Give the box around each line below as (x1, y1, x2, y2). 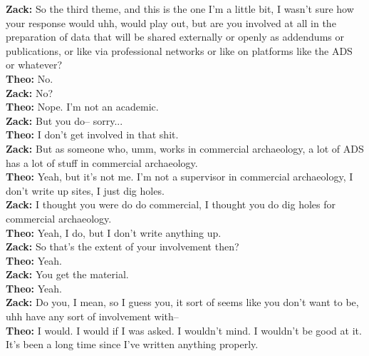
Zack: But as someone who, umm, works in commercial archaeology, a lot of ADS (6, 141, 364, 156)
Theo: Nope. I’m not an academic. (6, 99, 159, 114)
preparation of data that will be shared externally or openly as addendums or (6, 29, 344, 44)
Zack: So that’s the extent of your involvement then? (6, 239, 239, 254)
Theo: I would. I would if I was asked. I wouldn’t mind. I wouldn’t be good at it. (6, 322, 362, 337)
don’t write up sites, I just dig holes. (6, 183, 165, 198)
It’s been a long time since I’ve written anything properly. (6, 337, 259, 352)
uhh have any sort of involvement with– (6, 309, 179, 324)
